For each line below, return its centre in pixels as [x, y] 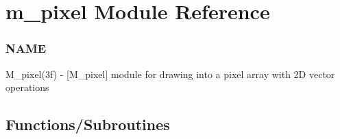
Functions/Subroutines [88, 124]
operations [27, 87]
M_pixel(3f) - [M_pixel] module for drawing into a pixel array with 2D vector [170, 74]
